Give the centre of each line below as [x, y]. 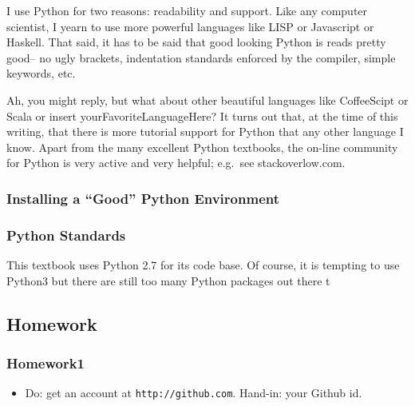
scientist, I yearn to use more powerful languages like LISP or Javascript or [190, 26]
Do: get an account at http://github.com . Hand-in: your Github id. [194, 393]
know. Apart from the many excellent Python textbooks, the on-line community [202, 147]
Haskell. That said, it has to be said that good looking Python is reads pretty [196, 42]
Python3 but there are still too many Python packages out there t [168, 280]
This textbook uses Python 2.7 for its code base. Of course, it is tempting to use [203, 265]
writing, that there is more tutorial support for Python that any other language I [205, 131]
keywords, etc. [41, 73]
